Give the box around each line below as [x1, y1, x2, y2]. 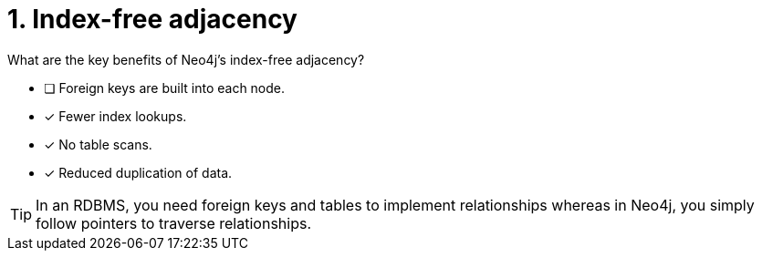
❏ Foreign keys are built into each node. [44, 79, 286, 96]
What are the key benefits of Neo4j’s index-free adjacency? [7, 51, 365, 67]
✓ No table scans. [44, 136, 152, 152]
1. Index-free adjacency [7, 4, 297, 35]
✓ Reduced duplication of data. [44, 164, 233, 181]
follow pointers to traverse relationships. [36, 213, 312, 232]
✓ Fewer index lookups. [44, 108, 187, 124]
